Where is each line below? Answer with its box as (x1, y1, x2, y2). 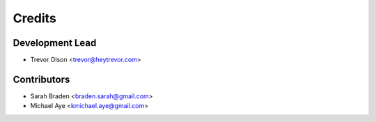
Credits (13, 10, 57, 26)
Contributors (13, 73, 70, 85)
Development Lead (13, 37, 97, 49)
